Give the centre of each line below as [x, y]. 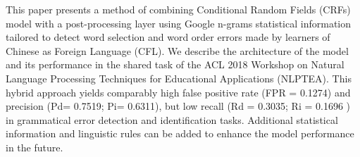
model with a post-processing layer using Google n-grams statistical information [179, 23]
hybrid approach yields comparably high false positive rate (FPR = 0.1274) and [178, 92]
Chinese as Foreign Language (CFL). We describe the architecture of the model [177, 50]
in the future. [35, 147]
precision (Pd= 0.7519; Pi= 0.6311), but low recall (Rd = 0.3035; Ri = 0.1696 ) [178, 106]
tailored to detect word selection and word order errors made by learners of [168, 37]
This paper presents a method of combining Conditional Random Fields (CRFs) [178, 9]
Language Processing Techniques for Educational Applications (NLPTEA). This [179, 78]
